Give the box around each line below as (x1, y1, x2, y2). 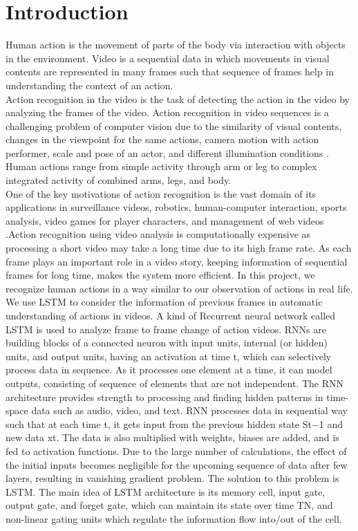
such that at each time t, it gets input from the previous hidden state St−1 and (6, 416, 343, 431)
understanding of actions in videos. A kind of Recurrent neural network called (6, 308, 336, 322)
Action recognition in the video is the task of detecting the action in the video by (6, 91, 350, 106)
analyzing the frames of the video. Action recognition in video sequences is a (6, 105, 329, 120)
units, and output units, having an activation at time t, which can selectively (6, 348, 332, 363)
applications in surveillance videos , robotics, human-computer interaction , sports (6, 200, 347, 214)
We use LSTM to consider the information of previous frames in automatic (6, 295, 323, 309)
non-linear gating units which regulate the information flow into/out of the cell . (6, 511, 342, 525)
